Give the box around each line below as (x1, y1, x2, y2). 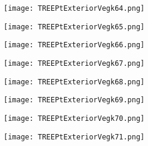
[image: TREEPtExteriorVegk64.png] (4, 4, 145, 13)
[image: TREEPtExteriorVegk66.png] (4, 41, 145, 50)
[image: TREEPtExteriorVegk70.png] (4, 114, 145, 123)
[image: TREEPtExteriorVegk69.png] (4, 96, 145, 105)
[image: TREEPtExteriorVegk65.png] (4, 22, 145, 31)
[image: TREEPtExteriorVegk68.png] (4, 77, 145, 86)
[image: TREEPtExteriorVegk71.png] (4, 132, 145, 141)
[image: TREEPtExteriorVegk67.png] (4, 59, 145, 68)
